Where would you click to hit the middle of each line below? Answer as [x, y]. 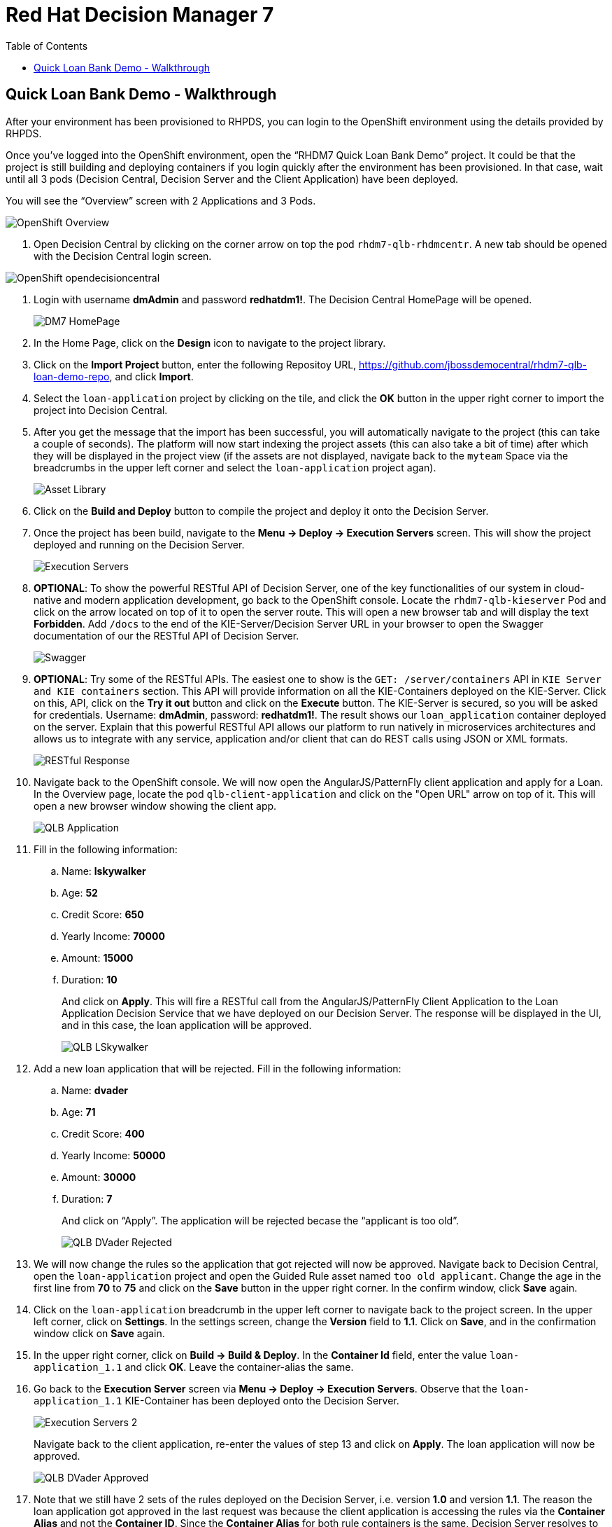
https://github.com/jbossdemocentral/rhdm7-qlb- [473, 364]
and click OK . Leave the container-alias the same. [239, 1367]
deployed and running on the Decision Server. [139, 544]
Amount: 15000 [98, 958]
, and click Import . [151, 376]
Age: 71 [79, 1112]
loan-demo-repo [72, 376]
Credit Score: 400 [103, 1133]
